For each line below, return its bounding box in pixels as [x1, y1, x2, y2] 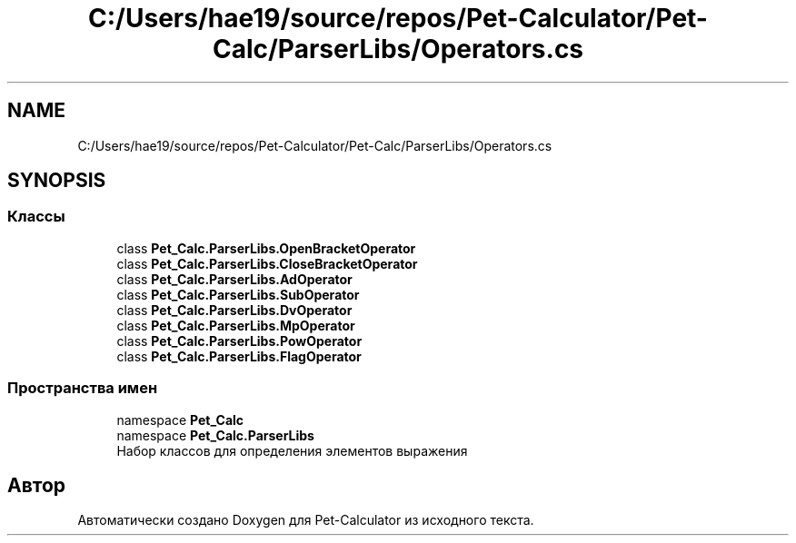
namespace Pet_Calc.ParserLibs [116, 427, 314, 443]
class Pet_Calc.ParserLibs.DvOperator [116, 301, 353, 318]
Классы [7, 207, 65, 226]
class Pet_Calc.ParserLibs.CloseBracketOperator [116, 255, 418, 271]
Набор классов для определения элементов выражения [116, 442, 468, 459]
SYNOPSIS [7, 169, 106, 193]
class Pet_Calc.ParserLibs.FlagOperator [116, 348, 362, 364]
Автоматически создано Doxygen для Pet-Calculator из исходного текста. [77, 512, 534, 528]
